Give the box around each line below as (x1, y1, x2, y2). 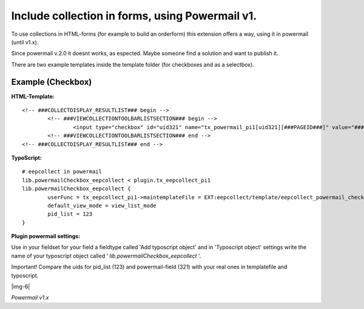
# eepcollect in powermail (22, 168, 103, 175)
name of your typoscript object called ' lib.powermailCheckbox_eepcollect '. (11, 252, 201, 259)
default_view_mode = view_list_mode (47, 202, 157, 209)
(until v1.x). (11, 38, 39, 45)
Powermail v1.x (11, 294, 49, 301)
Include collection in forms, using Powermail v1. (11, 9, 257, 22)
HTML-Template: (11, 93, 55, 100)
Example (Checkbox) (11, 76, 92, 87)
